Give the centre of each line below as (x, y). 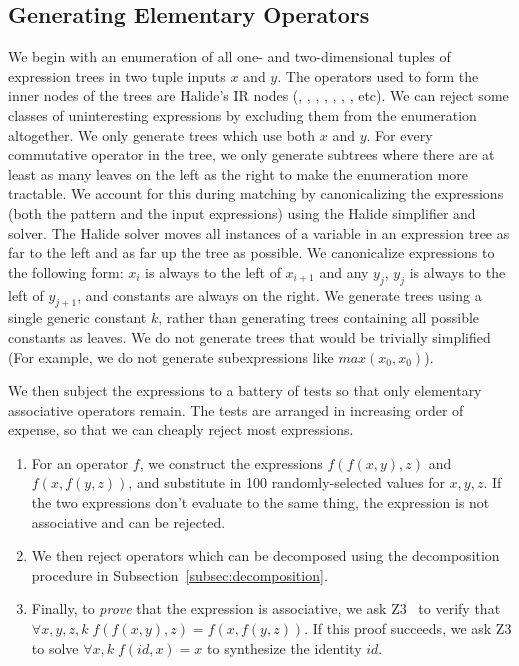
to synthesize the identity (284, 647)
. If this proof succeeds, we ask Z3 (408, 628)
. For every (399, 134)
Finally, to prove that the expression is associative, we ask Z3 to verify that (266, 608)
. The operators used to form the (378, 75)
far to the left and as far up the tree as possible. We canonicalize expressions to (251, 252)
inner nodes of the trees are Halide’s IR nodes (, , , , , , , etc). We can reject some (258, 95)
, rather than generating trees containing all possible (319, 317)
